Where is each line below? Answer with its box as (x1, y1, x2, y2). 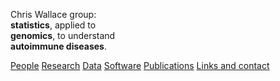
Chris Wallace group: (10, 9, 97, 20)
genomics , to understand (10, 30, 116, 41)
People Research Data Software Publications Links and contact (10, 60, 270, 71)
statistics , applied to (10, 19, 97, 31)
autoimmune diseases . (10, 40, 107, 52)
